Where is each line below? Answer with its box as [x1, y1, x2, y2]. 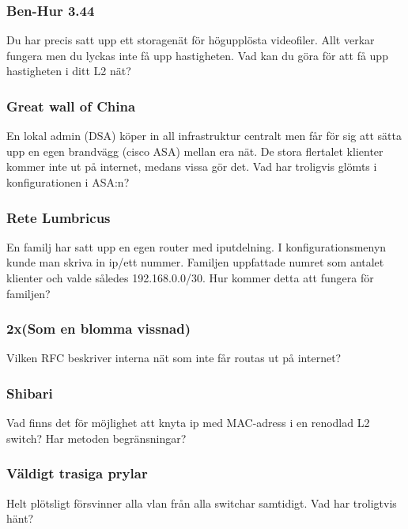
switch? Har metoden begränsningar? [6, 429, 187, 446]
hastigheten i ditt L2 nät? [6, 62, 131, 79]
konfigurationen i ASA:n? [6, 174, 130, 190]
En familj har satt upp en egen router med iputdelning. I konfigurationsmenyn [6, 238, 387, 255]
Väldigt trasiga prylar [6, 463, 148, 483]
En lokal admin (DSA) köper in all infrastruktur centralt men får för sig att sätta [6, 127, 402, 144]
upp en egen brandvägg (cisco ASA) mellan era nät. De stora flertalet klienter [6, 142, 383, 159]
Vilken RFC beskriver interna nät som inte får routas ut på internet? [6, 350, 342, 366]
